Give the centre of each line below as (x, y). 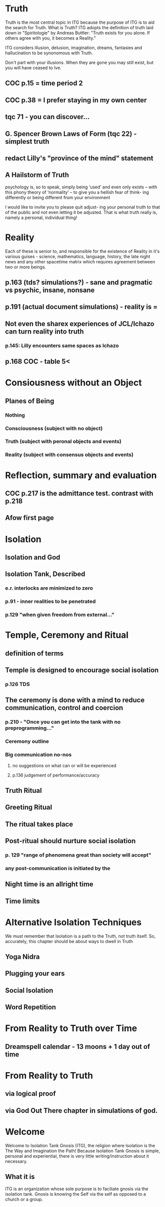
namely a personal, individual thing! (41, 217)
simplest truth (27, 141)
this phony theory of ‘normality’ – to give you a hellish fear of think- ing (77, 192)
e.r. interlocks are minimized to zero (49, 588)
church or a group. (24, 1199)
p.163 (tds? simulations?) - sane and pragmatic (79, 282)
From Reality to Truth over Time (71, 1028)
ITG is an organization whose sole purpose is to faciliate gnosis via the (77, 1189)
